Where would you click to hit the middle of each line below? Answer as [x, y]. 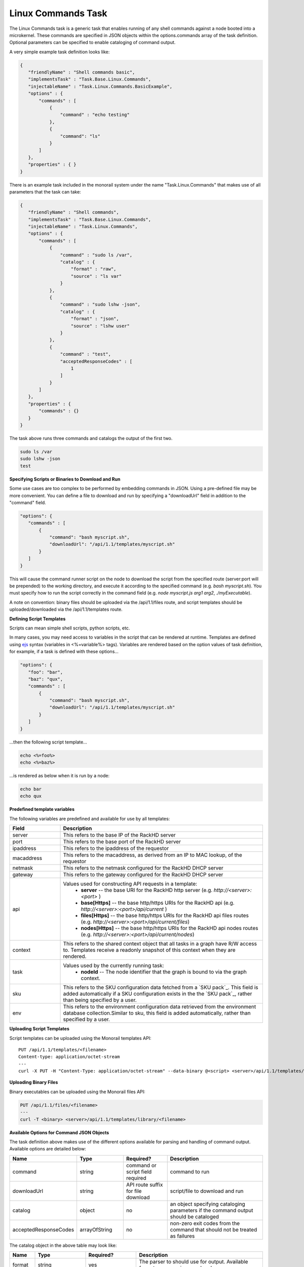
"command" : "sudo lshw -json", [100, 305]
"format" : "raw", [93, 269]
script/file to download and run [207, 1191]
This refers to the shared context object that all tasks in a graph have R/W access [160, 944]
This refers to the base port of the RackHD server [122, 842]
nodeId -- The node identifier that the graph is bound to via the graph [164, 972]
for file [134, 1191]
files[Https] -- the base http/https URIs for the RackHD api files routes [165, 916]
